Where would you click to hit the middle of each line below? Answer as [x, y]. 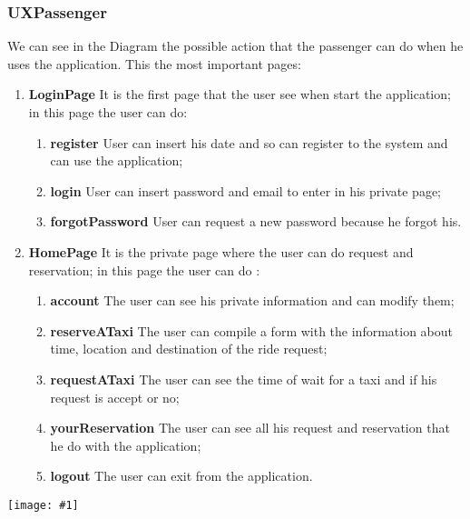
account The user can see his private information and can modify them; [252, 300]
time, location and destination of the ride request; [189, 349]
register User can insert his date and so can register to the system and [249, 142]
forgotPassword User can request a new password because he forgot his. [256, 221]
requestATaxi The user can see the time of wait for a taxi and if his [244, 379]
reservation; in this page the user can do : [144, 269]
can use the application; [117, 160]
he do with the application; [126, 445]
